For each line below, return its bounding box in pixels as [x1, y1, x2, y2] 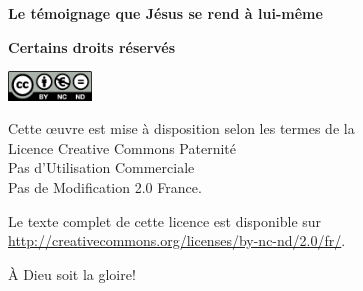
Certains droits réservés [8, 36, 176, 57]
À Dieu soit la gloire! [8, 263, 136, 284]
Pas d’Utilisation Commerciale [8, 157, 195, 178]
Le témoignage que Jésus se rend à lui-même [8, 3, 323, 23]
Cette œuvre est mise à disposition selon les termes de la [8, 118, 355, 139]
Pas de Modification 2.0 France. [8, 176, 202, 197]
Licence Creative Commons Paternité [8, 137, 237, 158]
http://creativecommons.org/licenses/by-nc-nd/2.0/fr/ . [8, 230, 346, 251]
